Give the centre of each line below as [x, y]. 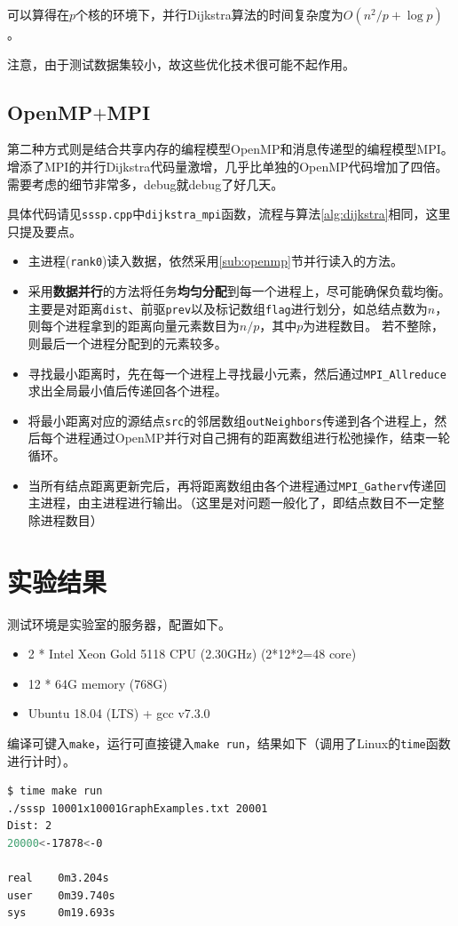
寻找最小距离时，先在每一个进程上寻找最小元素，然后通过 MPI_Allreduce [237, 373]
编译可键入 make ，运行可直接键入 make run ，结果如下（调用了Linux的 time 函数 [229, 742]
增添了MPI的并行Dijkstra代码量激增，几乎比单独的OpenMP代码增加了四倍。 [228, 166]
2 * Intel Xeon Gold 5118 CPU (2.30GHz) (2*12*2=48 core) [192, 654]
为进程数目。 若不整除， [373, 326]
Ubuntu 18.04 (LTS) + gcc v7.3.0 [119, 713]
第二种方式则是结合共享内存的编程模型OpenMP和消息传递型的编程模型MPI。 [230, 149]
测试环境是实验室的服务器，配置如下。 [119, 623]
